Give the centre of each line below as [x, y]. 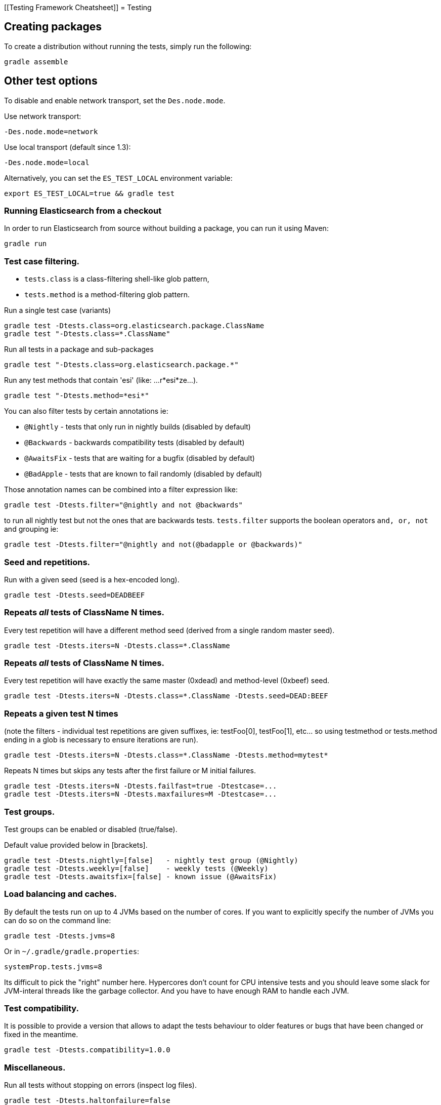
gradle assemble [36, 62]
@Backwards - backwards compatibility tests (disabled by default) [135, 443]
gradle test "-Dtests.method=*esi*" [77, 396]
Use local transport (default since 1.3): [68, 147]
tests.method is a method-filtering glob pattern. [107, 295]
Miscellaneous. [35, 1067]
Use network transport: [43, 116]
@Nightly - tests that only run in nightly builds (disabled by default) [138, 427]
